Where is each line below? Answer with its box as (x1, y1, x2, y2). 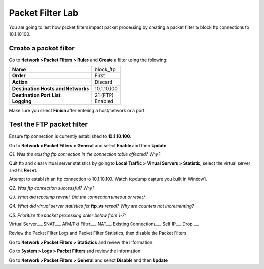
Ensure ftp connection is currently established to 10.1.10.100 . (9, 133, 132, 139)
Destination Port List (12, 92, 61, 98)
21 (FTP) (94, 92, 114, 98)
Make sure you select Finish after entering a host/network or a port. (9, 108, 146, 114)
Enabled (94, 98, 113, 105)
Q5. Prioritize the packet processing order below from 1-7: (9, 212, 126, 218)
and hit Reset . (9, 167, 38, 173)
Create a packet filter (9, 44, 75, 52)
